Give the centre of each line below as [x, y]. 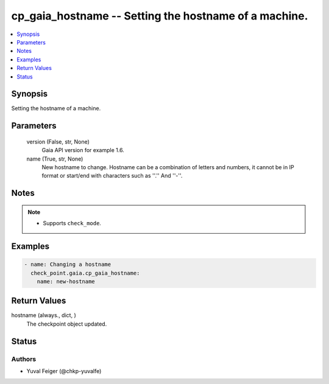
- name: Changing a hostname [68, 264]
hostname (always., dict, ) [44, 315]
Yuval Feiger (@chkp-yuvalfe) [64, 371]
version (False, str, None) [58, 141]
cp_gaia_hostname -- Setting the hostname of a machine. [160, 16]
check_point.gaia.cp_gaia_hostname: [85, 273]
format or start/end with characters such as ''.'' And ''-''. [112, 176]
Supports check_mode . [72, 223]
